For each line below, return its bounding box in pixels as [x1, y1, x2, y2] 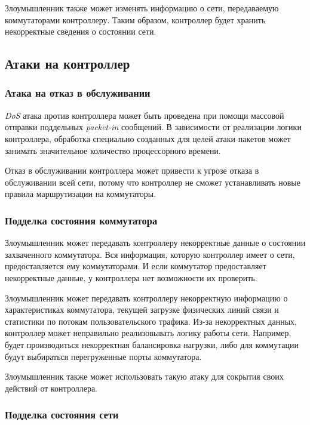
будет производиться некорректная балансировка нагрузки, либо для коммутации [5, 338, 299, 350]
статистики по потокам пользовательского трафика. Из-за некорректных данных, [5, 315, 297, 327]
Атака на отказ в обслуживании [5, 85, 151, 100]
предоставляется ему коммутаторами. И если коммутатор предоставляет [5, 260, 266, 272]
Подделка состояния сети [5, 407, 119, 422]
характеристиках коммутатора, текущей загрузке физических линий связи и [5, 303, 279, 316]
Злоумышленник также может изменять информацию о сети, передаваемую [5, 2, 279, 14]
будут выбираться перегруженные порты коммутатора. [5, 350, 202, 362]
